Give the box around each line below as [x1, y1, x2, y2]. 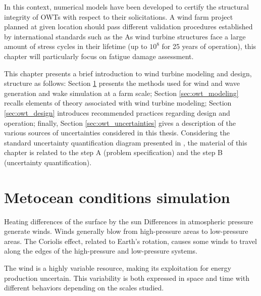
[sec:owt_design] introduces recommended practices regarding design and [4, 107, 230, 118]
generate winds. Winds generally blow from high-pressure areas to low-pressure [4, 226, 248, 236]
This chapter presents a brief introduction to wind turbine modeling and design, [4, 68, 252, 78]
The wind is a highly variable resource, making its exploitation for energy [4, 263, 232, 273]
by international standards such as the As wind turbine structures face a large [4, 31, 246, 41]
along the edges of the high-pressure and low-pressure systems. [4, 245, 198, 256]
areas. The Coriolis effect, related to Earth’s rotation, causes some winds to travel [4, 235, 257, 246]
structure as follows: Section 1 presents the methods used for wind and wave [4, 78, 240, 88]
